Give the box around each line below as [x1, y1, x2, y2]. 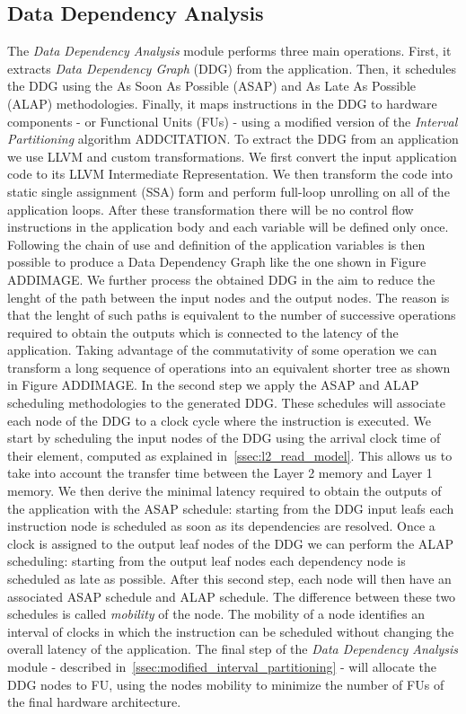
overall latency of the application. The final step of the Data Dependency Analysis [7, 639, 459, 658]
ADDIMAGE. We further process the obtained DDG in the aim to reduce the [7, 269, 435, 288]
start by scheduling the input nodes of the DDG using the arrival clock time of [7, 428, 441, 447]
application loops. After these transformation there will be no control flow [7, 199, 414, 218]
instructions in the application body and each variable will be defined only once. [7, 217, 449, 236]
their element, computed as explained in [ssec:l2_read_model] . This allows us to [7, 445, 453, 464]
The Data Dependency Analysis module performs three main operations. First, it [7, 41, 452, 60]
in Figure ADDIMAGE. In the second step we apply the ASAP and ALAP [7, 375, 419, 394]
